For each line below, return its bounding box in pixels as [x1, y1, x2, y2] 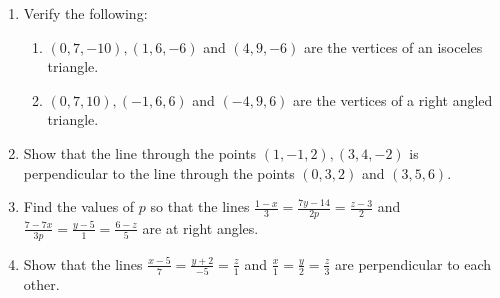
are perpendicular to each [335, 253, 492, 274]
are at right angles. [142, 217, 259, 238]
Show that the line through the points [23, 142, 257, 163]
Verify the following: [23, 3, 148, 23]
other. [23, 274, 60, 295]
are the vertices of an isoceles [303, 36, 483, 57]
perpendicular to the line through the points [23, 162, 295, 183]
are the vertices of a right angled [293, 89, 493, 110]
